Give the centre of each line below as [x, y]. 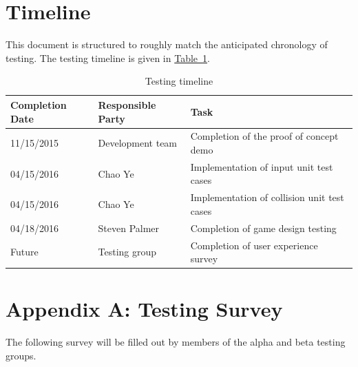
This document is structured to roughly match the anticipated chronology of [167, 44]
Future [24, 252]
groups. [21, 355]
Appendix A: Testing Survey [144, 309]
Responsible [127, 104]
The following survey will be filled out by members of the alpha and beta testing [176, 342]
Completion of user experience [254, 245]
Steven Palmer [129, 228]
